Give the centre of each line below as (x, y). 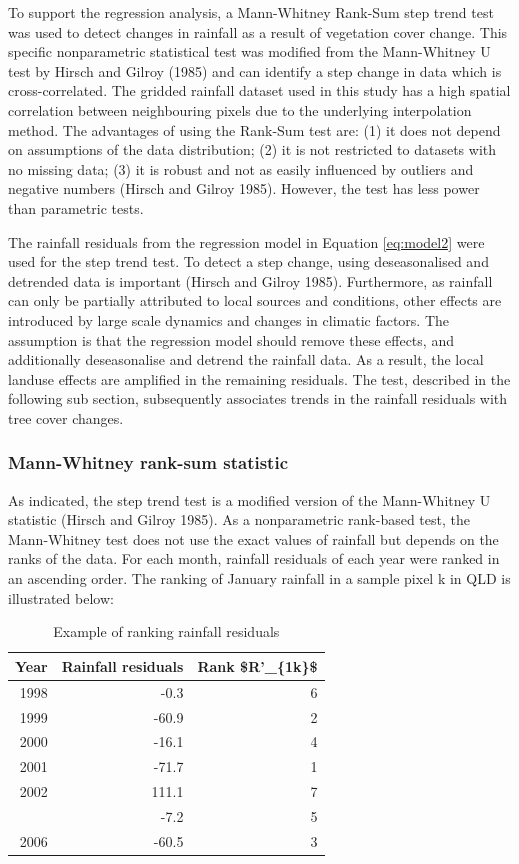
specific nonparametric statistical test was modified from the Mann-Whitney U (249, 51)
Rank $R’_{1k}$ (257, 665)
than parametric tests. (76, 207)
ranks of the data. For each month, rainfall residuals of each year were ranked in (254, 558)
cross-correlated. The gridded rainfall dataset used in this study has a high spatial (259, 90)
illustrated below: (61, 597)
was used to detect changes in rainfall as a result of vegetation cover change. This (258, 31)
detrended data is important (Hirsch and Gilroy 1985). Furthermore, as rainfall (250, 280)
